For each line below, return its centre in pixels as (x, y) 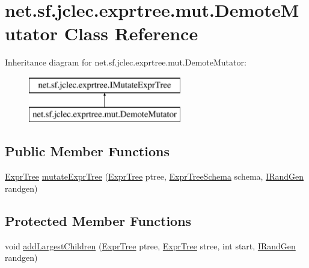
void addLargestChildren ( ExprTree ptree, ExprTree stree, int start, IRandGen (150, 245)
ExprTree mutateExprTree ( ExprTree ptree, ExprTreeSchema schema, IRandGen (154, 176)
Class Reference (131, 33)
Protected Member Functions (98, 220)
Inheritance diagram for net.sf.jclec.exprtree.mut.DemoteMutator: (126, 62)
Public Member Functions (87, 151)
